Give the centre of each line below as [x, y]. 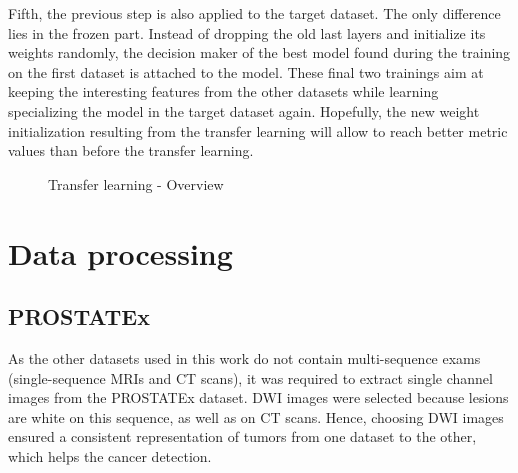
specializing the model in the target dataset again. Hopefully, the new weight [244, 110]
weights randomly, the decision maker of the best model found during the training [259, 52]
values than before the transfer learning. [131, 150]
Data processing [120, 252]
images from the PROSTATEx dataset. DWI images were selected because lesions [258, 397]
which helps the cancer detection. [110, 455]
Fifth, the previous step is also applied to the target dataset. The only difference [254, 13]
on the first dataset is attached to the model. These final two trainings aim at [246, 71]
